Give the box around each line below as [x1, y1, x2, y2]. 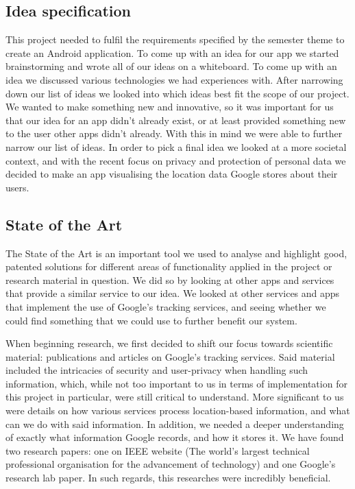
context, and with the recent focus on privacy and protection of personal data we [5, 153, 346, 167]
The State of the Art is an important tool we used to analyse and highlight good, [5, 246, 347, 260]
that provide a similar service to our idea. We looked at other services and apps [5, 286, 340, 300]
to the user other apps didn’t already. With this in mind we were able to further [5, 126, 343, 141]
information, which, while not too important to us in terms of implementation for [5, 376, 347, 390]
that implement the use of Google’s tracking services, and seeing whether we [5, 299, 326, 313]
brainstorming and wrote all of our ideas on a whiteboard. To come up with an [5, 59, 337, 73]
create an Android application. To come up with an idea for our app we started [5, 45, 339, 60]
